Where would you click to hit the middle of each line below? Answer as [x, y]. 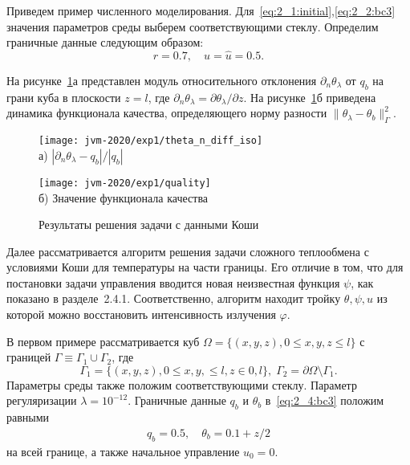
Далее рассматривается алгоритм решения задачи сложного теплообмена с [188, 251]
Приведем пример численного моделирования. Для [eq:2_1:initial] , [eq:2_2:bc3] [201, 10]
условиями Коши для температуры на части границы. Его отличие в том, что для [205, 267]
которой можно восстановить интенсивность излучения [141, 314]
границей [29, 357]
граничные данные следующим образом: [105, 42]
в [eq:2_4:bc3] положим [325, 400]
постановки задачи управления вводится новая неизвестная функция [173, 282]
